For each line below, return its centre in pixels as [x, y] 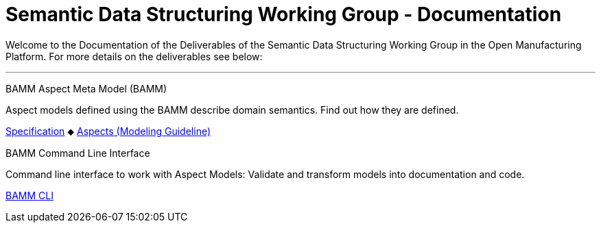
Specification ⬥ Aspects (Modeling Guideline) [108, 131]
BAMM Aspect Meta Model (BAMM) [86, 88]
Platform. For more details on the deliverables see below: [134, 56]
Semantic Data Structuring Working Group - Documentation [284, 14]
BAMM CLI [30, 195]
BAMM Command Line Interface [78, 153]
